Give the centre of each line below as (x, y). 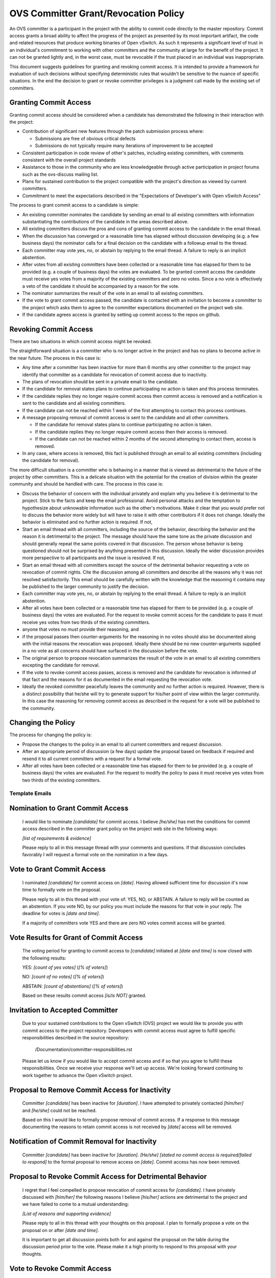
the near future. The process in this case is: (55, 358)
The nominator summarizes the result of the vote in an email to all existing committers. (113, 293)
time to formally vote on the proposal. (62, 890)
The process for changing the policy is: (51, 735)
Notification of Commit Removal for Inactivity (83, 1142)
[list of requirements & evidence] (57, 838)
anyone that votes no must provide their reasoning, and (80, 629)
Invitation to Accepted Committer (64, 1010)
